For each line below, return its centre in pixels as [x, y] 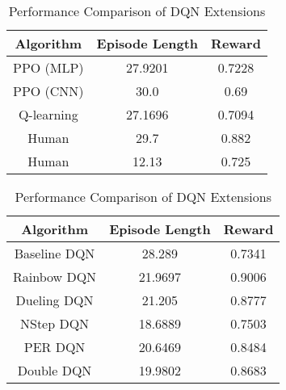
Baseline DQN [55, 253]
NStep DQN [55, 323]
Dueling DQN [55, 300]
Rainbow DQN [55, 277]
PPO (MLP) [48, 67]
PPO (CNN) [48, 91]
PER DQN [55, 347]
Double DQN [55, 370]
